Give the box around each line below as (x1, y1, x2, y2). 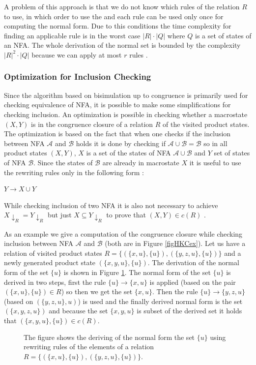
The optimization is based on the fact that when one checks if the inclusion (4, 128, 231, 139)
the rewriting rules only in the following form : (4, 167, 144, 177)
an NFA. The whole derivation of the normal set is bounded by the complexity (4, 40, 241, 50)
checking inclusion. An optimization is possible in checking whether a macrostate (4, 109, 248, 119)
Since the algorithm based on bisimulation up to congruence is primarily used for (4, 90, 248, 100)
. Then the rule (152, 286, 198, 297)
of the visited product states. (163, 119, 250, 129)
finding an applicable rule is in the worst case (4, 30, 141, 40)
